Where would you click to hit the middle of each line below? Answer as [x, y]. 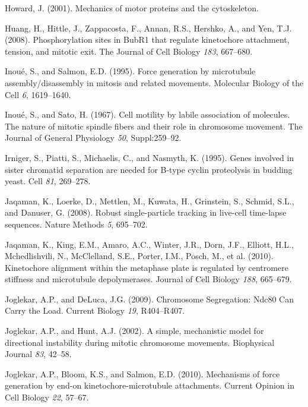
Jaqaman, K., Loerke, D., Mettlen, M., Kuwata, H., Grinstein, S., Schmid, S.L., [150, 201]
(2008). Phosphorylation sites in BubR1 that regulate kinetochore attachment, [147, 40]
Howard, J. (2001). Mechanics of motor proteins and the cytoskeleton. [132, 8]
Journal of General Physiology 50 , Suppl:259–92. [93, 138]
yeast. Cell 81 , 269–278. [48, 181]
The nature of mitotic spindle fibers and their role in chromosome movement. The [154, 126]
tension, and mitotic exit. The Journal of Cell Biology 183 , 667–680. [129, 51]
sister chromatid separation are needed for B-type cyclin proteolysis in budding [149, 169]
